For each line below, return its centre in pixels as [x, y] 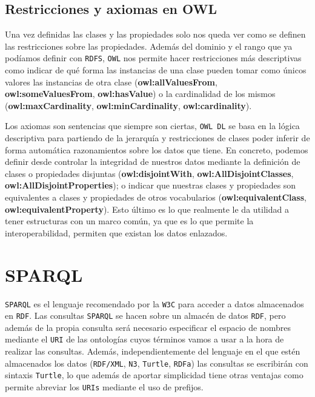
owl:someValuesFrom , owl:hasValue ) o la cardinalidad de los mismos [140, 94]
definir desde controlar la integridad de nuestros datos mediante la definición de [153, 162]
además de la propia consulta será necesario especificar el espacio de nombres [148, 327]
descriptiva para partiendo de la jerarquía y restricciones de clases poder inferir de [157, 138]
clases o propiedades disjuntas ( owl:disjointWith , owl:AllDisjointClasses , [149, 173]
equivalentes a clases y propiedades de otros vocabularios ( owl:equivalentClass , [156, 197]
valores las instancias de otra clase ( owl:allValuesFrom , [111, 82]
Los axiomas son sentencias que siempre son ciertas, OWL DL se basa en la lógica [152, 126]
